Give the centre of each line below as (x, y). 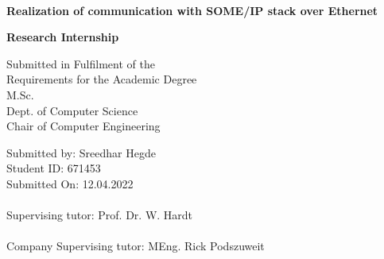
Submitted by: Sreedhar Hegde (81, 152)
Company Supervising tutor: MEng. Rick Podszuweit (136, 246)
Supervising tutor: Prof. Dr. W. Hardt (100, 215)
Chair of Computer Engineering (83, 126)
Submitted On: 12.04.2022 (70, 183)
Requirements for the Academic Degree (102, 79)
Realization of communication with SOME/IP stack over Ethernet (192, 10)
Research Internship (63, 37)
